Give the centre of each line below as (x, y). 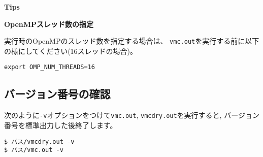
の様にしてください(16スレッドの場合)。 (71, 51)
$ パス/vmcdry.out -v (39, 142)
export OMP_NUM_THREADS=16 (50, 67)
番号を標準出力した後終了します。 (61, 125)
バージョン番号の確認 (57, 94)
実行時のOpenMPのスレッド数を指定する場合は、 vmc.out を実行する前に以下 (132, 41)
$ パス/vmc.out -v (34, 150)
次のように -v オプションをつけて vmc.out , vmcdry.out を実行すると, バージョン (132, 115)
